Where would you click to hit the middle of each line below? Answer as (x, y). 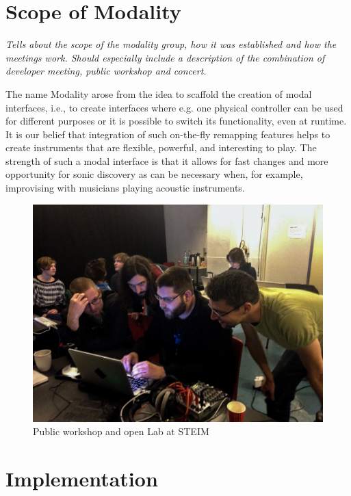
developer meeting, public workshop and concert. (106, 71)
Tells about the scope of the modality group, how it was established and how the (171, 44)
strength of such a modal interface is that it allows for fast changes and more (167, 160)
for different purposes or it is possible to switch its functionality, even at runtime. (176, 121)
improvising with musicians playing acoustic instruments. (125, 188)
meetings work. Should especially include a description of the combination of (165, 57)
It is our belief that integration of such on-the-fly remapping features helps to (168, 134)
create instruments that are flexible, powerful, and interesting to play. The (161, 147)
